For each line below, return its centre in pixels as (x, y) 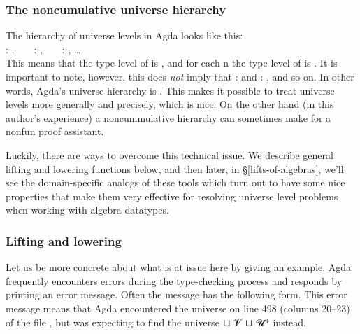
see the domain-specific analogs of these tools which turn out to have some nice (175, 182)
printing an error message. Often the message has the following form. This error (177, 294)
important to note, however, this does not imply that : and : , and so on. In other (180, 76)
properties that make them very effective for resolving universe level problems (172, 196)
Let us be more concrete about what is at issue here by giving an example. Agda (179, 267)
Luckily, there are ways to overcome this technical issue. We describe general (170, 154)
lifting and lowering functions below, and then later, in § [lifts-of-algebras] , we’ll (175, 168)
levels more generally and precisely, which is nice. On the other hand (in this (170, 104)
